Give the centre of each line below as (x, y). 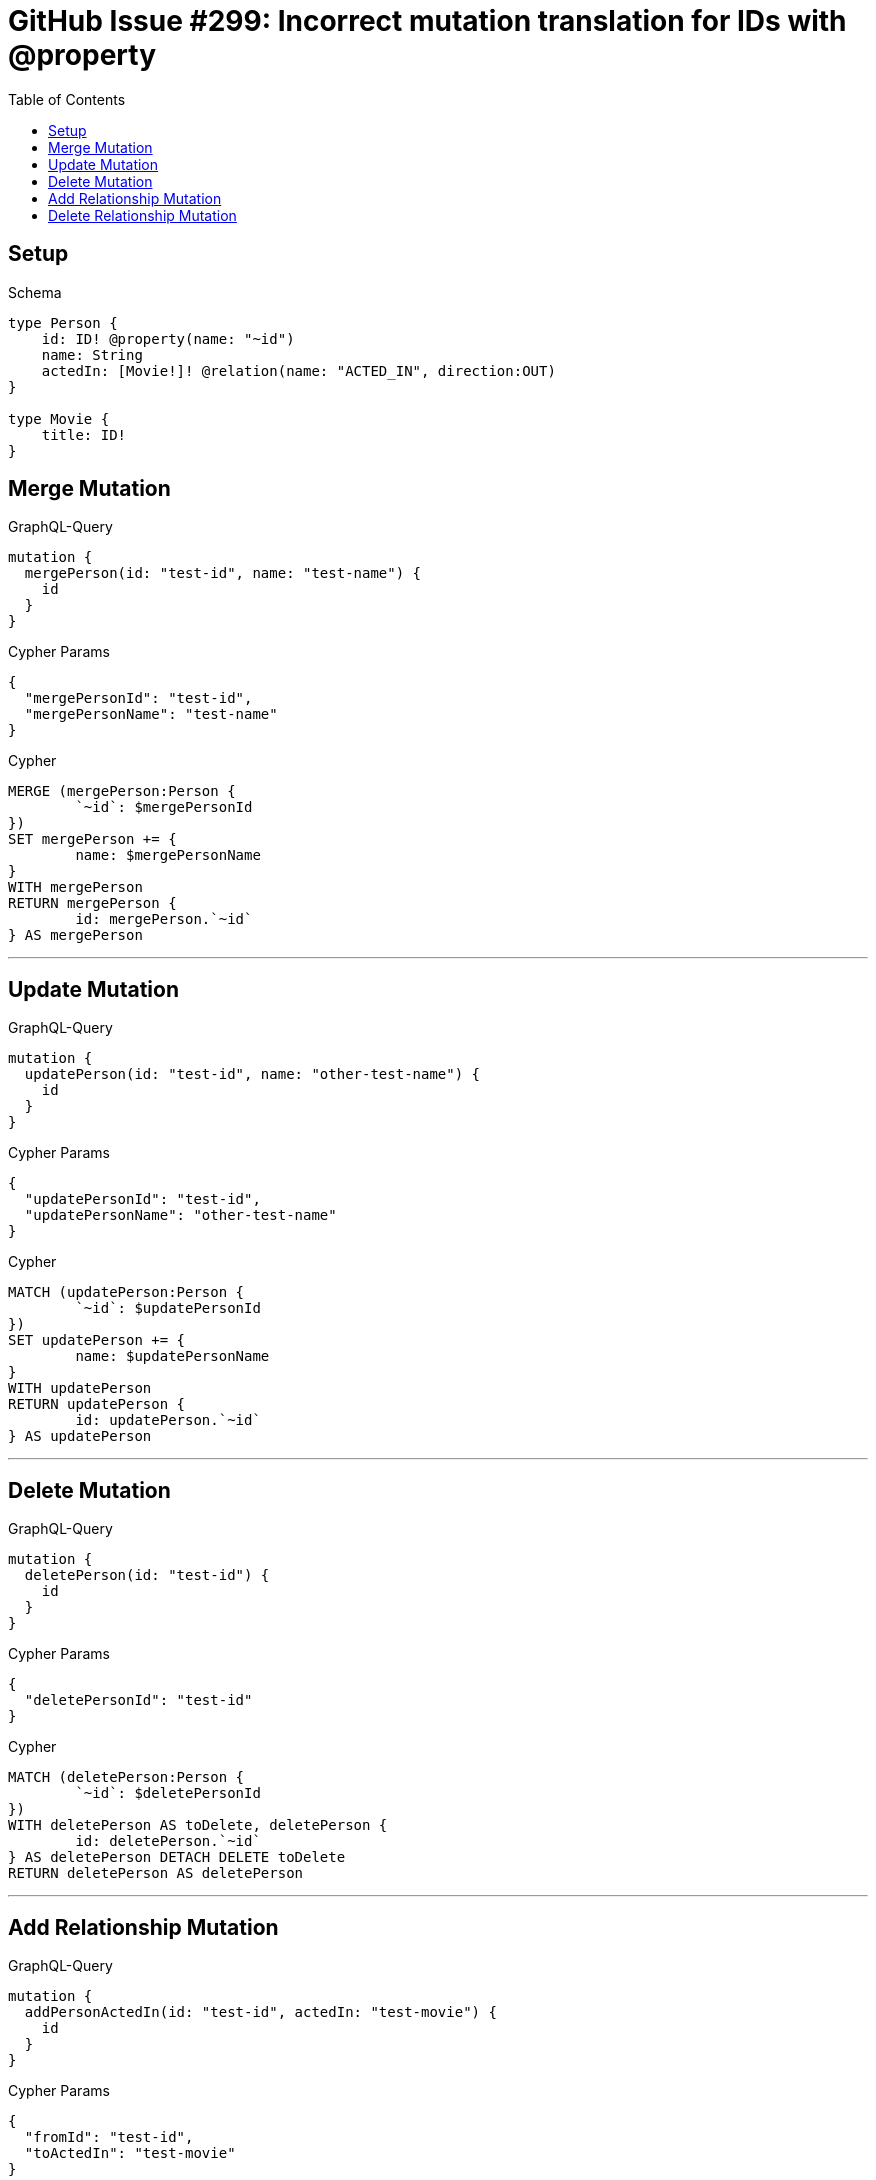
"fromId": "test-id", (109, 2136)
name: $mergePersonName (168, 855)
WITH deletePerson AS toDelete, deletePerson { (198, 1825)
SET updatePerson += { (97, 1340)
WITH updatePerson (80, 1388)
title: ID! (84, 434)
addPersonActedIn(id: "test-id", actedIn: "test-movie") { (260, 2011)
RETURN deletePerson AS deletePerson (156, 1873)
